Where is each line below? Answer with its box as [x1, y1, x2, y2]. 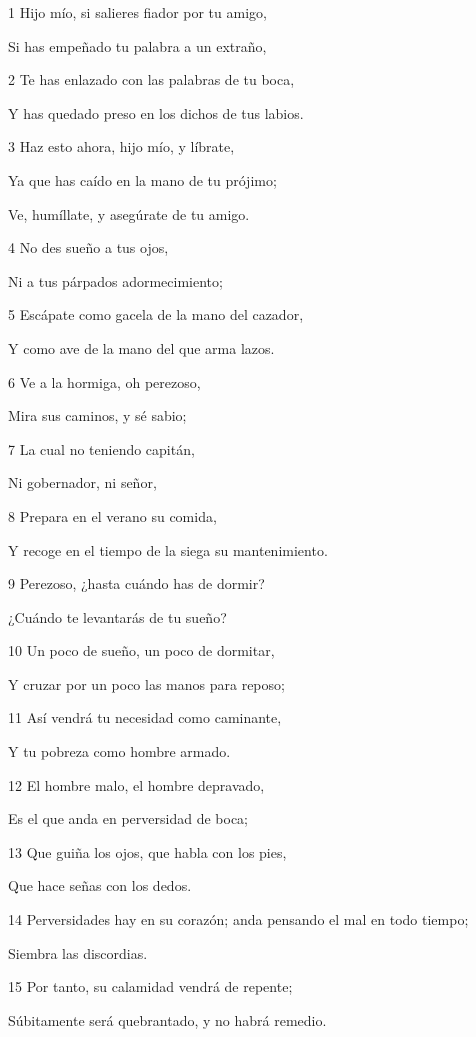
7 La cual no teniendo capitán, [8, 438, 195, 459]
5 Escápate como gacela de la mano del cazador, [8, 304, 304, 325]
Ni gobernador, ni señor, [8, 472, 157, 493]
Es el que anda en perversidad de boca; [8, 808, 248, 829]
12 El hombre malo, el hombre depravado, [8, 774, 265, 795]
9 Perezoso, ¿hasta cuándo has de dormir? [8, 573, 265, 594]
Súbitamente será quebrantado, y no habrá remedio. [8, 1009, 327, 1030]
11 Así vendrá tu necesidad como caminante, [8, 707, 282, 728]
